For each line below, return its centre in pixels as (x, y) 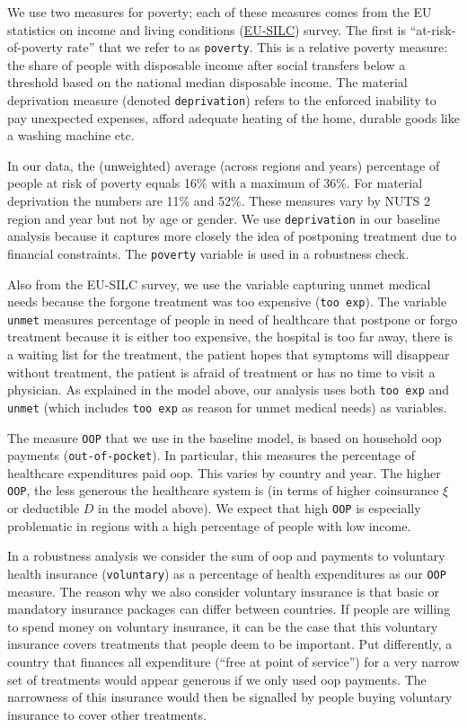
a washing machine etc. (71, 135)
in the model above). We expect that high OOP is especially (260, 508)
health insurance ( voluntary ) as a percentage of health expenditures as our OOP (227, 573)
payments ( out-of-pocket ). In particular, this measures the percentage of (211, 455)
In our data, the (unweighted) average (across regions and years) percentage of (224, 165)
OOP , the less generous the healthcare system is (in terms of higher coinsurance (223, 490)
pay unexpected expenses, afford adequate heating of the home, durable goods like (233, 117)
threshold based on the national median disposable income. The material (207, 82)
